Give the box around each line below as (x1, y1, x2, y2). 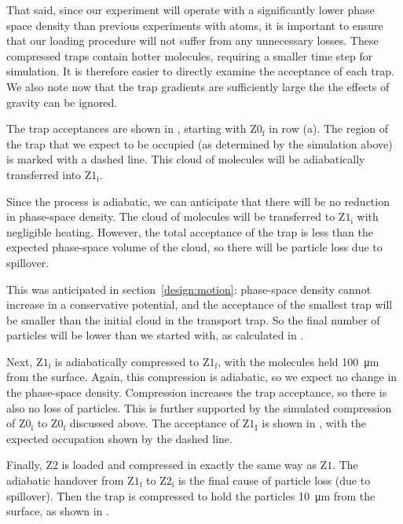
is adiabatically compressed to (54, 353, 200, 369)
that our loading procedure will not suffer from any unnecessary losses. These (6, 32, 379, 49)
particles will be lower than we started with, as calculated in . (6, 327, 304, 343)
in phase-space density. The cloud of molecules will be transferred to (6, 208, 335, 225)
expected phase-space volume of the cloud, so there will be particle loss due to (6, 239, 383, 255)
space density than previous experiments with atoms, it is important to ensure (6, 16, 383, 33)
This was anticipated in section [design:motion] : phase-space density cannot (6, 280, 372, 297)
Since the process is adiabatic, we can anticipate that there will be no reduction (6, 192, 390, 209)
